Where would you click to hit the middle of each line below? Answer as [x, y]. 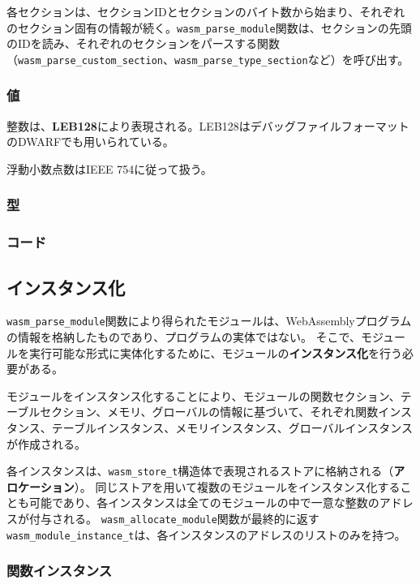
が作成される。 [46, 443]
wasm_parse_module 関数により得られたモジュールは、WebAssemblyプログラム [209, 321]
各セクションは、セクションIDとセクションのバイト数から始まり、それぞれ [206, 11]
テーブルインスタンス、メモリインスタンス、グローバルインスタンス [232, 428]
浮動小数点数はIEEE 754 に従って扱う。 [109, 168]
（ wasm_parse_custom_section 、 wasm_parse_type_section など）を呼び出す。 [208, 59]
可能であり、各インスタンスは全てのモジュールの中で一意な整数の [204, 502]
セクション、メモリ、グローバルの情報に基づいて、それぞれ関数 [209, 412]
